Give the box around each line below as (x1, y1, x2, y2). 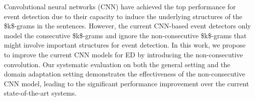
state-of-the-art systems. (4, 88, 77, 98)
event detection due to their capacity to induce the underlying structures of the (4, 11, 243, 21)
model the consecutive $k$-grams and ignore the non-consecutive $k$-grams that (4, 30, 247, 40)
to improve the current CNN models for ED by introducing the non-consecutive (4, 49, 243, 59)
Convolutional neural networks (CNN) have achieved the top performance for (4, 1, 236, 11)
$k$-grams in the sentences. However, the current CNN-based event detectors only (4, 21, 251, 31)
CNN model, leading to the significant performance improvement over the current (4, 78, 249, 88)
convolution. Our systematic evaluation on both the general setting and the (4, 59, 230, 69)
